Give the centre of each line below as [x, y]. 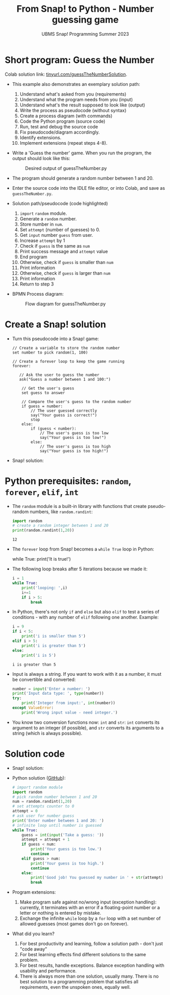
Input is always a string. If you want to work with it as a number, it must [87, 674]
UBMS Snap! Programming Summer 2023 [85, 34]
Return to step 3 [37, 284]
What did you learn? [33, 934]
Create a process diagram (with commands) [66, 116]
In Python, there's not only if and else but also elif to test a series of [86, 612]
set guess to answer [43, 393]
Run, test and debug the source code [59, 126]
